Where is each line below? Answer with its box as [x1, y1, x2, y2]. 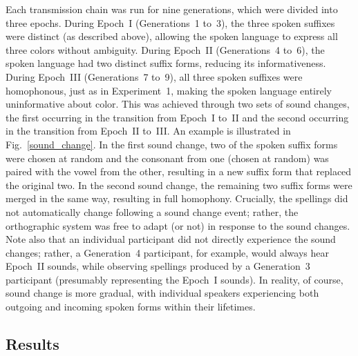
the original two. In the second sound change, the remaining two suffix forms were [6, 177, 352, 192]
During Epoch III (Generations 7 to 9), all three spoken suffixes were [6, 69, 303, 83]
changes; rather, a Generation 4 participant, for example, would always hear [6, 245, 329, 259]
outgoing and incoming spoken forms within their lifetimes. [6, 299, 256, 314]
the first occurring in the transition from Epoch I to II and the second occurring [6, 110, 349, 124]
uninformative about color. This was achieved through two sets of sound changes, [6, 97, 350, 111]
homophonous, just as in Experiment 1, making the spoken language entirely [6, 83, 332, 97]
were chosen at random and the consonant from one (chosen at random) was [6, 150, 329, 165]
